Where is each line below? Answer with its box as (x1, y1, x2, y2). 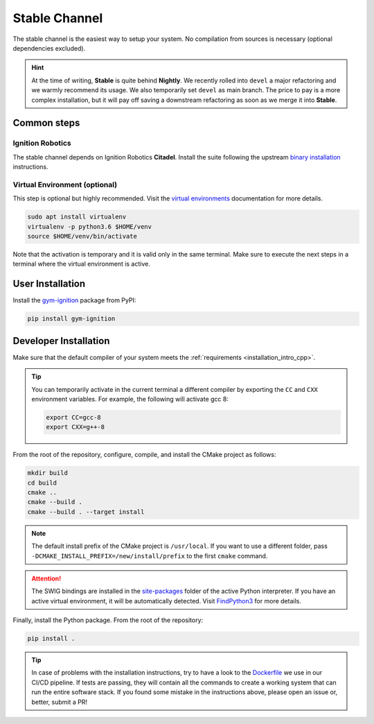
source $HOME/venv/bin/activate (27, 232, 138, 240)
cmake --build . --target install (27, 508, 145, 516)
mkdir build (27, 469, 69, 477)
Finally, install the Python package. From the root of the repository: (12, 616, 204, 624)
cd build (27, 479, 57, 487)
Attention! (31, 574, 62, 583)
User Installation (12, 278, 86, 290)
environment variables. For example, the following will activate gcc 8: (31, 395, 229, 403)
